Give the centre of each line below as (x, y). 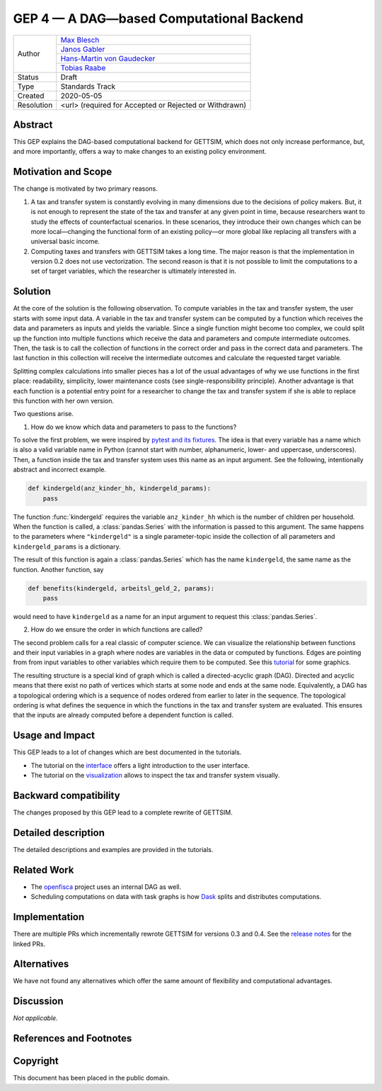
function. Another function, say (58, 569)
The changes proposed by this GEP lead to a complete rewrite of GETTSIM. (123, 812)
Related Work (44, 869)
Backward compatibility (66, 795)
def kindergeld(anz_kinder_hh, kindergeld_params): (120, 488)
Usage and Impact (54, 735)
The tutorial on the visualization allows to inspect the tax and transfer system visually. (155, 776)
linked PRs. (29, 944)
